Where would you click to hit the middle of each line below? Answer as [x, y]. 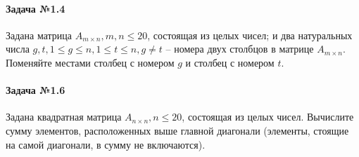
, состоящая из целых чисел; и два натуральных [250, 35]
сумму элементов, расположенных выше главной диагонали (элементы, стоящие [177, 130]
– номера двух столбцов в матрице [240, 49]
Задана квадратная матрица [64, 117]
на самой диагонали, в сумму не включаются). [106, 144]
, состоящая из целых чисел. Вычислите [268, 117]
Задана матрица [39, 35]
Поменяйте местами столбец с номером [90, 62]
